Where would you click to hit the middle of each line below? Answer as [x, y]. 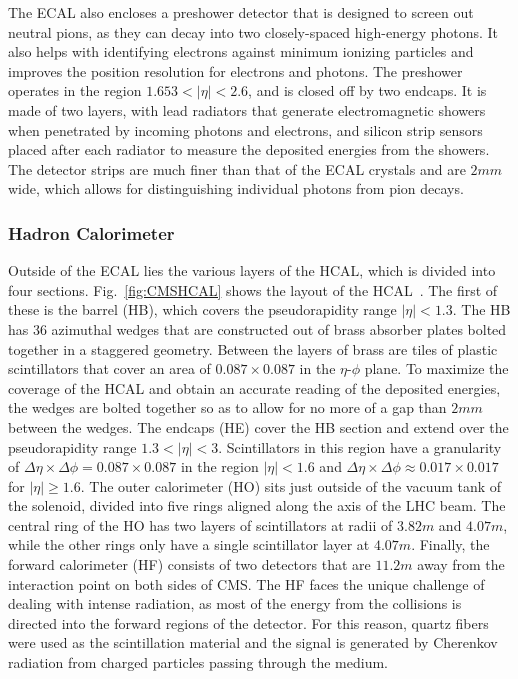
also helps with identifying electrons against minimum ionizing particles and [241, 51]
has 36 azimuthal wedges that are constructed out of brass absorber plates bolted [257, 328]
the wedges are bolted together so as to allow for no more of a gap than [227, 407]
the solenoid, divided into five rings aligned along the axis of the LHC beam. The [257, 505]
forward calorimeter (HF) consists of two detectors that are [189, 564]
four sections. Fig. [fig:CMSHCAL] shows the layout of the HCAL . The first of [253, 289]
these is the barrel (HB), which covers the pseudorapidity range [202, 309]
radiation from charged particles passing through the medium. [198, 662]
